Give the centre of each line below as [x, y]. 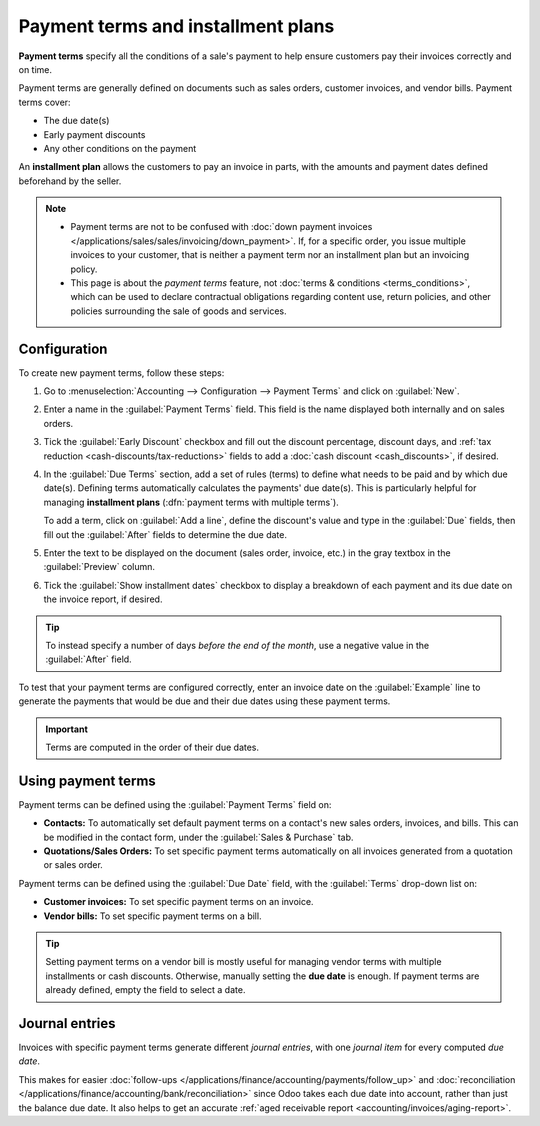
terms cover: [44, 102]
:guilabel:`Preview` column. [99, 567]
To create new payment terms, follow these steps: [121, 372]
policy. [84, 269]
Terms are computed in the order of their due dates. [152, 747]
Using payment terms [87, 780]
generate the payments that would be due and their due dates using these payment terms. [204, 701]
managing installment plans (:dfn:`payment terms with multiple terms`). [191, 502]
